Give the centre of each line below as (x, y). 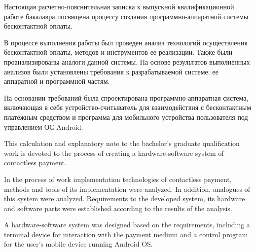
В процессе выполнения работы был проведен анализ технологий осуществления (126, 42)
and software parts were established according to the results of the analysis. (118, 208)
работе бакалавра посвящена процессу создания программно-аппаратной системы (126, 16)
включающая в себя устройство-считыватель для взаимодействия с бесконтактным (128, 107)
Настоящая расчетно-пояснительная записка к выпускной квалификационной (119, 6)
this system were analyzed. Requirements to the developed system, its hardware (125, 198)
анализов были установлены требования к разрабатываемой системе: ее (111, 71)
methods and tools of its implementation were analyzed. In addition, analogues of (127, 189)
